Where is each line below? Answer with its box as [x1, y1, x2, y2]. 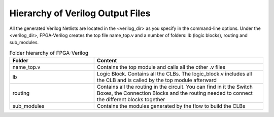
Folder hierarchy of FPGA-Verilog [9, 49, 89, 56]
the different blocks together [96, 96, 165, 103]
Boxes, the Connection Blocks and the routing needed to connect [96, 90, 253, 97]
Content [96, 57, 117, 64]
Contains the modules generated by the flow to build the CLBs [96, 103, 246, 110]
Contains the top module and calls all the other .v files [96, 64, 226, 71]
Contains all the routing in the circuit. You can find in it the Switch [96, 84, 253, 91]
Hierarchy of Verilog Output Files [9, 8, 151, 19]
